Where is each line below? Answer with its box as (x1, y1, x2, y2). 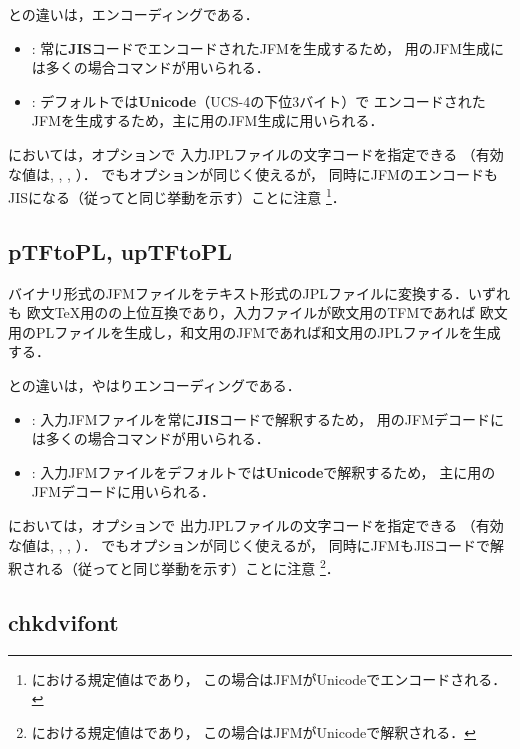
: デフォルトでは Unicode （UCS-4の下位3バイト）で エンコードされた (31, 90, 486, 111)
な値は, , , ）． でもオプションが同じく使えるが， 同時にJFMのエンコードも (8, 163, 498, 184)
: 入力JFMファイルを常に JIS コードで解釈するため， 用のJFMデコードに (31, 408, 505, 429)
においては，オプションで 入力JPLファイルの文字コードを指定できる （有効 (8, 143, 504, 164)
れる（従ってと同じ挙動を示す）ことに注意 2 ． (35, 555, 340, 578)
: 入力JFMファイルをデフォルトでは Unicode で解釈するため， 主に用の (31, 461, 496, 482)
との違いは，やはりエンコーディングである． (8, 374, 301, 395)
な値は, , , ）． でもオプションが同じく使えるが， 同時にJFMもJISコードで (8, 534, 490, 555)
